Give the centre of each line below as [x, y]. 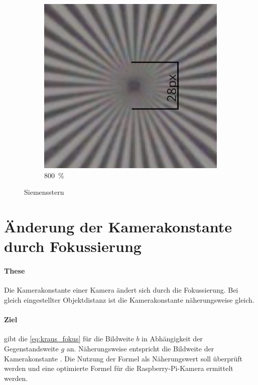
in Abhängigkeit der [172, 339]
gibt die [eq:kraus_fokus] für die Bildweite [69, 339]
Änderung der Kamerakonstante [118, 227]
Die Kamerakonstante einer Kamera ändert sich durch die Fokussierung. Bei [121, 290]
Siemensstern [44, 192]
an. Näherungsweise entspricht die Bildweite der [140, 349]
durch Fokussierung [73, 246]
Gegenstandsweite [31, 349]
